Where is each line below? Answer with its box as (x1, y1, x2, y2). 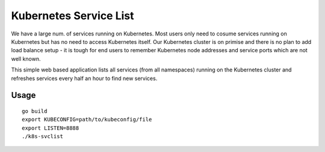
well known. (11, 55, 41, 62)
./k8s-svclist (22, 133, 63, 140)
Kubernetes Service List (11, 9, 135, 22)
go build (22, 108, 48, 114)
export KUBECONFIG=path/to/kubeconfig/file (22, 116, 152, 123)
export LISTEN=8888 (22, 124, 79, 132)
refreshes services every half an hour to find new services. (11, 74, 158, 82)
